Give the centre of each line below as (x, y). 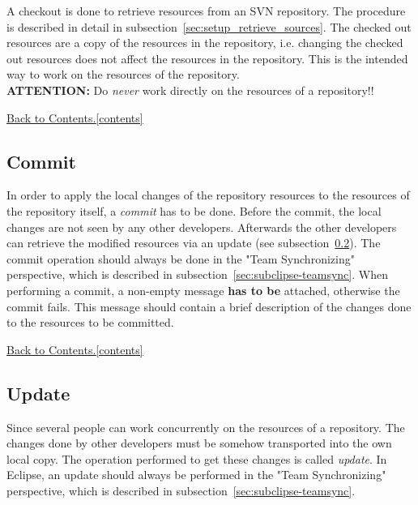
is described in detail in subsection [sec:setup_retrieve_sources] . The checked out (209, 26)
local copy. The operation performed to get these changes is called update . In (197, 458)
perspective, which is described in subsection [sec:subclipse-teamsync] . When (197, 274)
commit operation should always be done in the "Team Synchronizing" (181, 258)
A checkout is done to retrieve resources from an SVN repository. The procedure (206, 11)
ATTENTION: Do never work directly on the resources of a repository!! (190, 90)
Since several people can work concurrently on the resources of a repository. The (206, 427)
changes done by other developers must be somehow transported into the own (199, 443)
